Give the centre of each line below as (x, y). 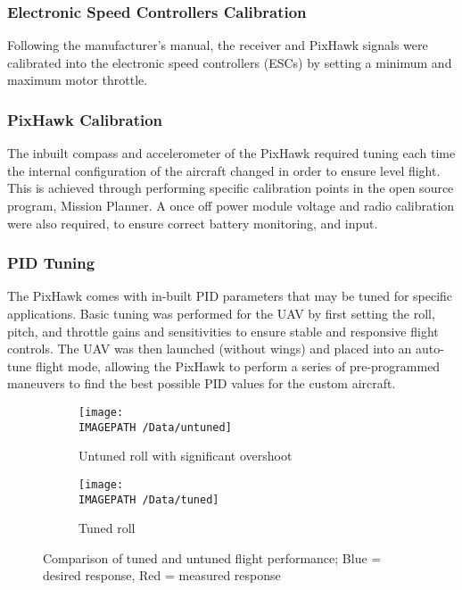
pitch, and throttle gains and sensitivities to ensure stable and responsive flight (223, 331)
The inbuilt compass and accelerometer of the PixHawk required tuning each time (231, 153)
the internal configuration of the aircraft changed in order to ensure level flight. (224, 170)
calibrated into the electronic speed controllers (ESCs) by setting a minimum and (230, 62)
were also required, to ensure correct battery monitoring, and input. (193, 223)
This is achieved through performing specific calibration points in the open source (231, 188)
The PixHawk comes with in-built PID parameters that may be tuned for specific (230, 296)
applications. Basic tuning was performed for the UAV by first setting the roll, (221, 313)
